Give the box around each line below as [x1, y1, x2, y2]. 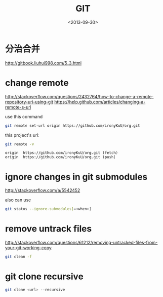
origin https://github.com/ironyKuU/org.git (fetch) [5, 150, 119, 155]
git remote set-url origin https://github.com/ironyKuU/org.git [5, 123, 140, 128]
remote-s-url [5, 104, 31, 110]
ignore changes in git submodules [5, 171, 148, 183]
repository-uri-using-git [5, 99, 53, 105]
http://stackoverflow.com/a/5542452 [5, 187, 81, 193]
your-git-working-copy [5, 245, 52, 251]
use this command [5, 113, 43, 119]
